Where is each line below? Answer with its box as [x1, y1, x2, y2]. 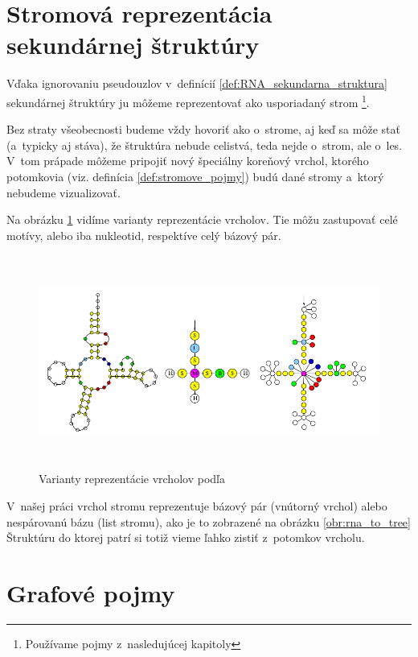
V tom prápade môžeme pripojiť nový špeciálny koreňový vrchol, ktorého [6, 152, 369, 169]
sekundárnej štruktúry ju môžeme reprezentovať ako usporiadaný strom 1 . [6, 91, 370, 110]
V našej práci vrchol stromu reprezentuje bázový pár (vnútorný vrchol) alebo [6, 498, 387, 514]
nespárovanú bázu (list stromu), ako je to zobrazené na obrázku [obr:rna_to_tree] [6, 513, 411, 530]
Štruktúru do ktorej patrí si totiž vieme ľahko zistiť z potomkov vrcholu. [6, 529, 365, 546]
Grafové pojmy [6, 576, 175, 609]
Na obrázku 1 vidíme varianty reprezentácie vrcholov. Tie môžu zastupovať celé [6, 211, 398, 228]
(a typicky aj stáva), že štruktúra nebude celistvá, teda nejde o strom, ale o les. [6, 136, 403, 153]
